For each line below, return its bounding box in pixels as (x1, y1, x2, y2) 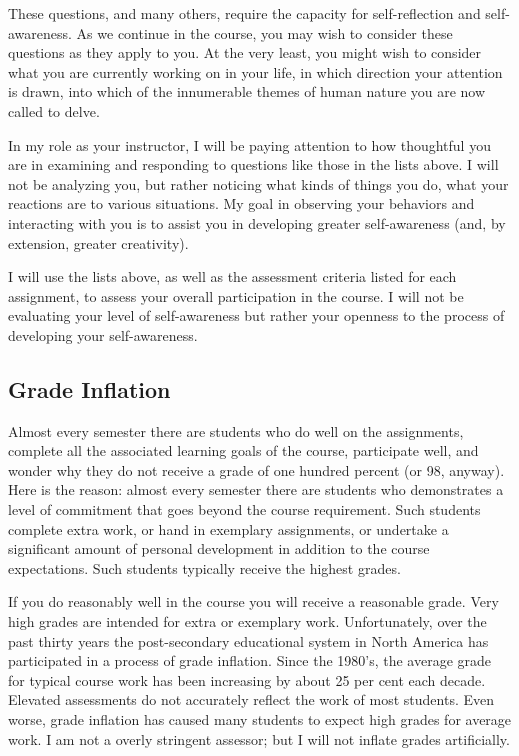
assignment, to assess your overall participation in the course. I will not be (8, 285, 464, 306)
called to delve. (8, 100, 100, 121)
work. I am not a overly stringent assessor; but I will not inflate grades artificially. (8, 728, 510, 749)
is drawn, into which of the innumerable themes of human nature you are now (8, 81, 486, 102)
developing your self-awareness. (8, 324, 198, 345)
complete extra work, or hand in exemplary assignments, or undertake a (8, 518, 449, 539)
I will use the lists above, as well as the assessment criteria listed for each (8, 266, 457, 287)
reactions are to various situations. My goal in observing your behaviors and (8, 193, 475, 214)
